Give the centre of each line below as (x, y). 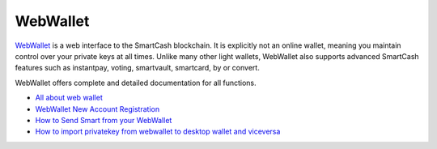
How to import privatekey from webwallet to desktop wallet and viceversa (158, 132)
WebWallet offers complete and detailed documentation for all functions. (136, 83)
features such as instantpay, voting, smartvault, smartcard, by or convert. (138, 68)
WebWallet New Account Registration (98, 109)
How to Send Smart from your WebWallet (104, 120)
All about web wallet (69, 98)
